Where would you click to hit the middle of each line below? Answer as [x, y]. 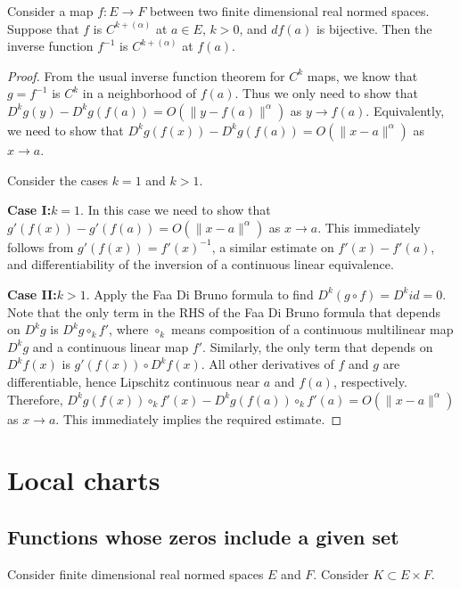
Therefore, [35, 399]
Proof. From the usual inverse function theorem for [146, 75]
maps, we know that [362, 75]
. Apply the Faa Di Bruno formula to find [200, 294]
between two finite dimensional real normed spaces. [290, 11]
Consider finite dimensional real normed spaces [136, 573]
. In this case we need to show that [176, 210]
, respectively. [370, 381]
